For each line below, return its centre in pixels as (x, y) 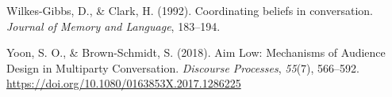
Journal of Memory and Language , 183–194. (113, 26)
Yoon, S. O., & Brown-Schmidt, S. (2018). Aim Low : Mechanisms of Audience (196, 52)
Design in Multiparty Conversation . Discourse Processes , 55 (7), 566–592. (183, 67)
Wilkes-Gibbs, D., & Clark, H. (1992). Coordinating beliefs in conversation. (190, 10)
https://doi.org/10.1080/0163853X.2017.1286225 (124, 83)
